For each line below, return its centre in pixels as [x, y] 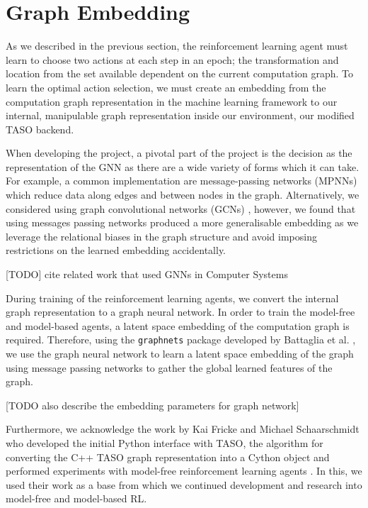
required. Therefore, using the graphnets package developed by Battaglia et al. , [181, 339]
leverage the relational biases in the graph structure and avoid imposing [161, 236]
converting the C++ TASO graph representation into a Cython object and [168, 457]
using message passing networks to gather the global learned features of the [169, 367]
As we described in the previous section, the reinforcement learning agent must [177, 46]
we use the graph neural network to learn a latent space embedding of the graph [180, 354]
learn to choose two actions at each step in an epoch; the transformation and [172, 59]
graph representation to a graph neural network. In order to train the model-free [180, 312]
